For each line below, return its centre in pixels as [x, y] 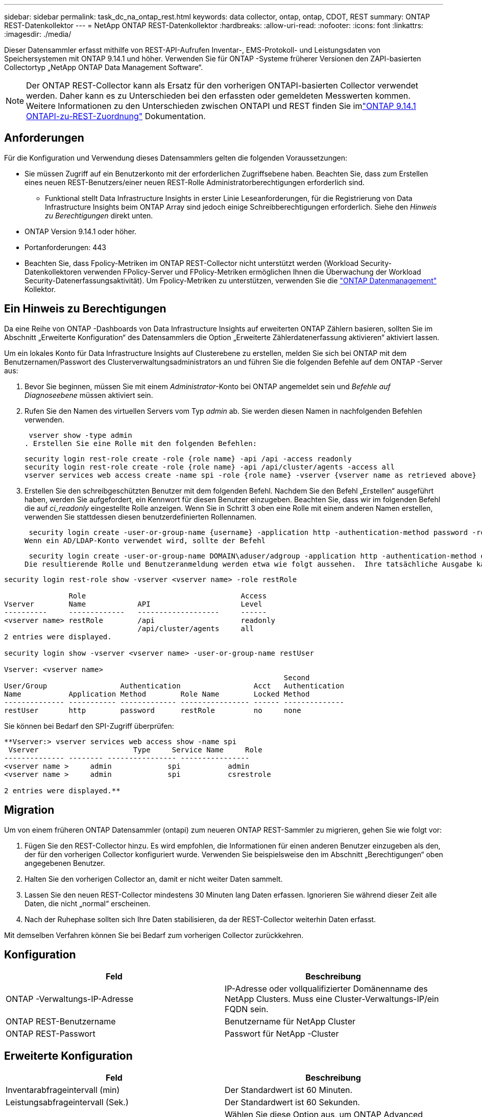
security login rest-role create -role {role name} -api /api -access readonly [188, 459]
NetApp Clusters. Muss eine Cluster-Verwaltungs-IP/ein [332, 999]
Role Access [168, 596]
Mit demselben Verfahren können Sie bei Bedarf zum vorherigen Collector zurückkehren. [154, 935]
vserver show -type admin [80, 435]
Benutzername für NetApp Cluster [290, 1022]
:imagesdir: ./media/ [38, 34]
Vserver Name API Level [133, 604]
